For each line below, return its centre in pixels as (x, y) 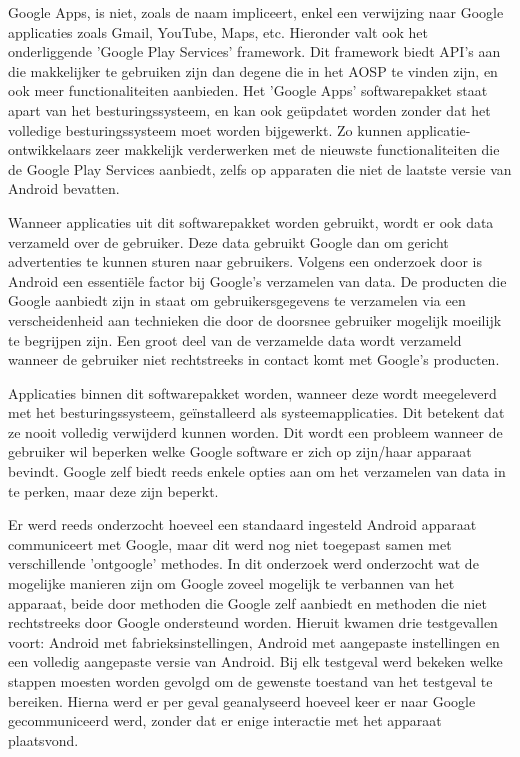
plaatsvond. (43, 739)
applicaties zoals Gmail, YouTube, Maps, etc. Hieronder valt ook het (218, 31)
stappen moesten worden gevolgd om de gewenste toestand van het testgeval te (250, 681)
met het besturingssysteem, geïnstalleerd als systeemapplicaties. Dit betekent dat (256, 412)
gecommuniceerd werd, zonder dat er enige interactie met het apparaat (225, 720)
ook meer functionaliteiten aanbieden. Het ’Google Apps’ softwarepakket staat (248, 90)
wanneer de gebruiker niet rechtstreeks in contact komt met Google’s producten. (254, 359)
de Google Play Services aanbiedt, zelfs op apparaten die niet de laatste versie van (260, 168)
